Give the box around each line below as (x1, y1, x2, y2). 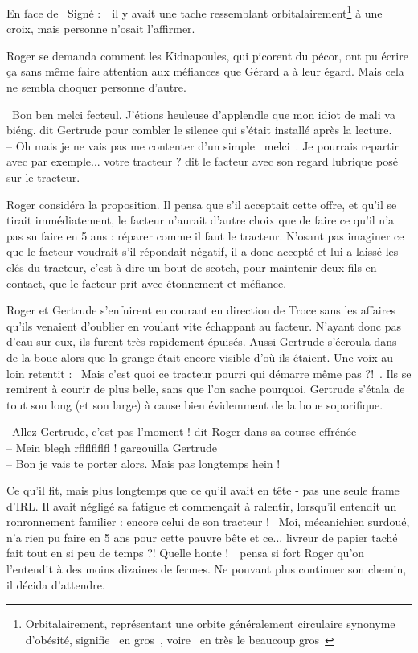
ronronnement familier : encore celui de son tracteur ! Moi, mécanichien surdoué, (6, 513, 410, 530)
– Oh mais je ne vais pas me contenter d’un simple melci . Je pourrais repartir (6, 137, 400, 154)
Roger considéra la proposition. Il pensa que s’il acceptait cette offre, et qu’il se (6, 195, 397, 212)
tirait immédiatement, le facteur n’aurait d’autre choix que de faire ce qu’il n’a (6, 212, 395, 228)
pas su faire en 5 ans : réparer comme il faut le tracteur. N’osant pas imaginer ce (6, 227, 404, 244)
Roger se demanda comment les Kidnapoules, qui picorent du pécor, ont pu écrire (6, 47, 408, 64)
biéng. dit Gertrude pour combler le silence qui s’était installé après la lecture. (6, 121, 392, 138)
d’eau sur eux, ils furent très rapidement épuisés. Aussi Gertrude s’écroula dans (6, 333, 397, 350)
